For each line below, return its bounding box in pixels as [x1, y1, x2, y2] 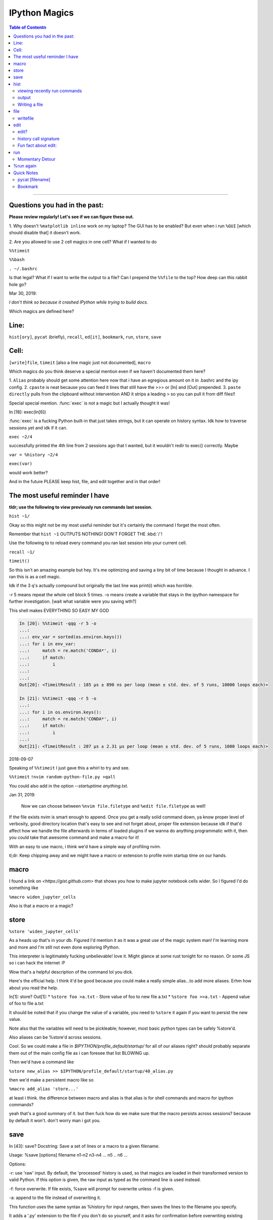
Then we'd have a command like [9, 1059, 74, 1065]
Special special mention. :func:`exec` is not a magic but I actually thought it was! [9, 400, 170, 406]
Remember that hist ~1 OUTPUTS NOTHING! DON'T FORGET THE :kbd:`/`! [9, 531, 163, 537]
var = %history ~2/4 [9, 452, 58, 457]
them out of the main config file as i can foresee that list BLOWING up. [9, 1050, 150, 1056]
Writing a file [18, 102, 43, 107]
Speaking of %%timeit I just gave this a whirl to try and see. [9, 765, 130, 771]
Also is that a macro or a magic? [9, 903, 73, 909]
